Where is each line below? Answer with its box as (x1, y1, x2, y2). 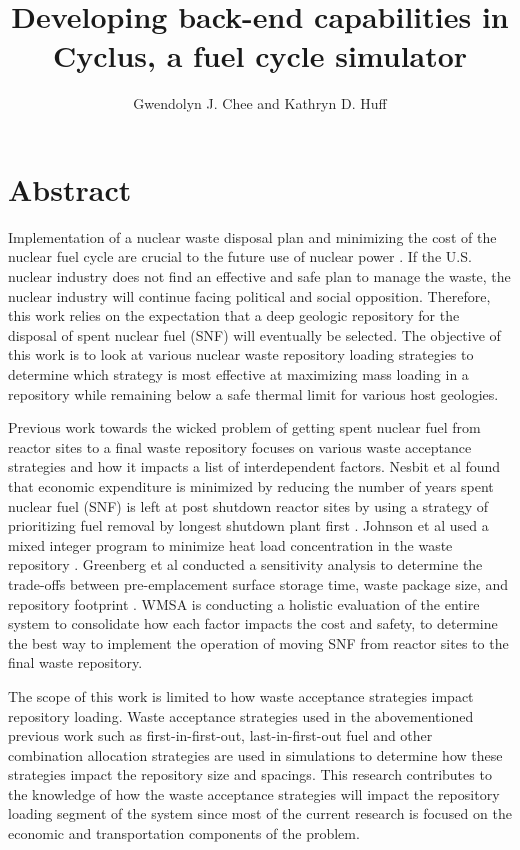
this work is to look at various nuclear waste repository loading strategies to (8, 344, 474, 365)
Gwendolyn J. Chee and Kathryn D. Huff (133, 93, 387, 114)
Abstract (8, 168, 132, 209)
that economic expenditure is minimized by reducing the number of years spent (8, 475, 494, 496)
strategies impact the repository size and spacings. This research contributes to (8, 764, 492, 785)
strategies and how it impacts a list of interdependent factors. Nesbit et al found (8, 456, 501, 477)
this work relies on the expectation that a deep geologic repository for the (8, 305, 460, 326)
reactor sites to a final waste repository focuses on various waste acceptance (8, 436, 472, 457)
